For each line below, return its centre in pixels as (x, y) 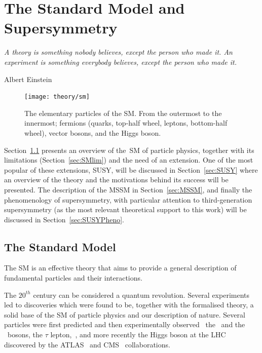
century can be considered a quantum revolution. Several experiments (141, 295)
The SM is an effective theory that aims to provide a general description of (120, 268)
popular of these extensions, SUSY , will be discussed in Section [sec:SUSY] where (131, 169)
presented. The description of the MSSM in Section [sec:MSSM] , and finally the (128, 189)
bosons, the (25, 335)
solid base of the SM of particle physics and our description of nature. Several (125, 314)
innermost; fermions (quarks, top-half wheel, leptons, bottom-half (126, 123)
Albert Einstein (28, 79)
